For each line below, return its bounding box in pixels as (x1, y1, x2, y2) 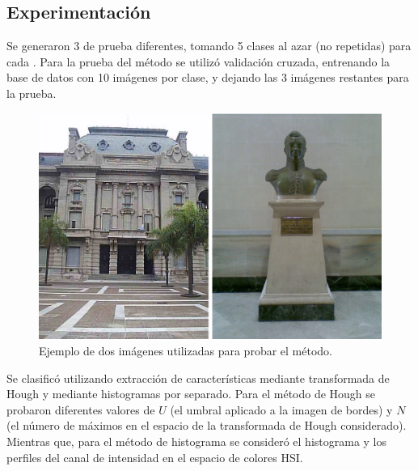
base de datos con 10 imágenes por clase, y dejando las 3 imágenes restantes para (6, 69, 409, 86)
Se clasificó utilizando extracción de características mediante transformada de (6, 369, 390, 386)
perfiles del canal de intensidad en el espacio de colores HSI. (6, 448, 303, 465)
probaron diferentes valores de (6, 401, 155, 418)
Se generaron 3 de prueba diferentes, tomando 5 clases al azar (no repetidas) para (6, 37, 412, 54)
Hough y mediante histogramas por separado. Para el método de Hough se (6, 385, 376, 402)
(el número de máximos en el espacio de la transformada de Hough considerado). (6, 417, 407, 434)
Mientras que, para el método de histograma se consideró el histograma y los (6, 433, 387, 450)
